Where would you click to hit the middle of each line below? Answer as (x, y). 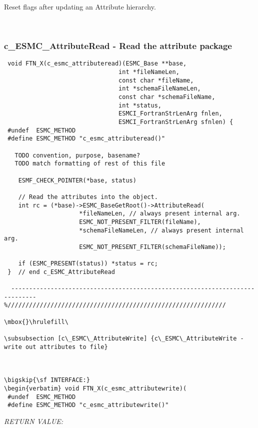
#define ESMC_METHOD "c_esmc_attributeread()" (86, 139)
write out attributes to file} (56, 347)
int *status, (140, 105)
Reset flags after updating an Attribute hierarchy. (80, 6)
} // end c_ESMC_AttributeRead (61, 272)
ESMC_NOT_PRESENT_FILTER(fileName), (140, 222)
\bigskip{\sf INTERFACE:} (47, 380)
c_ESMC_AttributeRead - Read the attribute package (118, 46)
